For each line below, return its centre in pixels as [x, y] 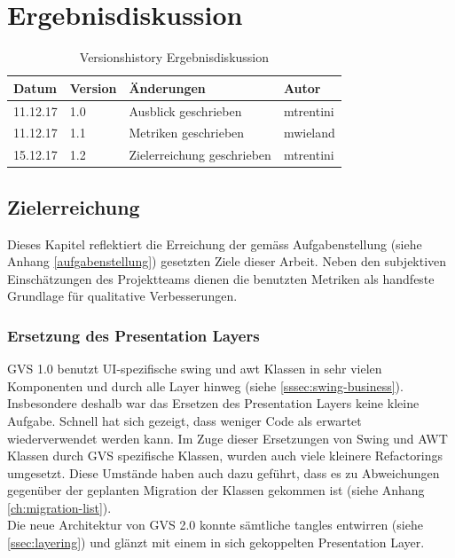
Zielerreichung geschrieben [200, 155]
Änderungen [167, 87]
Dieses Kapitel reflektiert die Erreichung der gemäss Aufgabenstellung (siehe [215, 244]
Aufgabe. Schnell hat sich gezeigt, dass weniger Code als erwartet [184, 420]
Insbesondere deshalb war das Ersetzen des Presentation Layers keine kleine [213, 403]
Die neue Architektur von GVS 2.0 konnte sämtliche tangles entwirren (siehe [215, 525]
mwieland [309, 133]
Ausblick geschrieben [185, 110]
